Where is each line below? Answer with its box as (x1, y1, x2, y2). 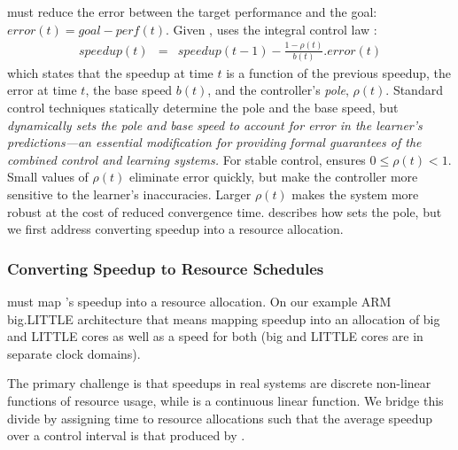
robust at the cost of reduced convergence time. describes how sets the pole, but (7, 202, 442, 221)
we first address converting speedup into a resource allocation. (7, 220, 344, 238)
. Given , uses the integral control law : (166, 19, 377, 38)
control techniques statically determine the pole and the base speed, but (7, 98, 399, 117)
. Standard (385, 81, 443, 99)
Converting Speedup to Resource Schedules (7, 257, 324, 279)
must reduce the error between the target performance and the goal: (7, 3, 377, 20)
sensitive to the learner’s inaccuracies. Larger (7, 185, 252, 203)
